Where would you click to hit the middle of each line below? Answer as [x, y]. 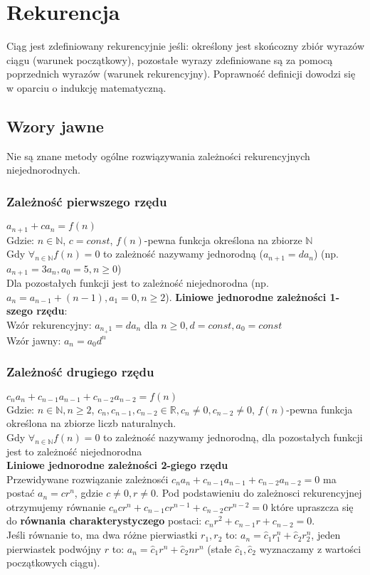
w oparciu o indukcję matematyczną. [86, 87]
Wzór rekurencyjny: [49, 324]
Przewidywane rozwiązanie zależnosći [88, 479]
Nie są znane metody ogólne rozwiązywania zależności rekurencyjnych [158, 155]
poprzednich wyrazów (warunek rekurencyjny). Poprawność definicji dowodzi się [181, 74]
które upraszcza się [312, 506]
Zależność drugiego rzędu [80, 372]
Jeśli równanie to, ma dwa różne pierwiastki [102, 535]
